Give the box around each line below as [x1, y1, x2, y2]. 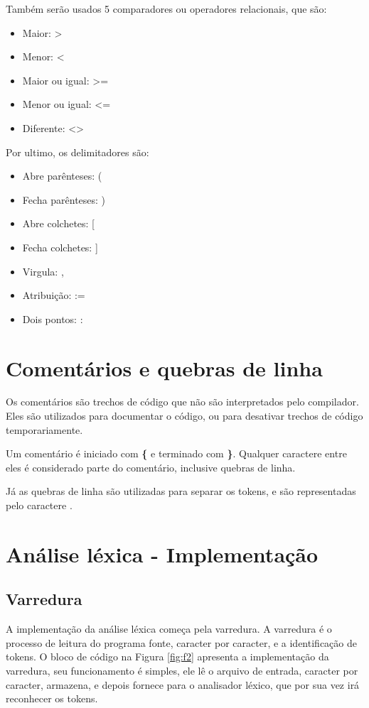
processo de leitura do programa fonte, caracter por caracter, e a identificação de [6, 635, 357, 650]
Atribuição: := [22, 288, 85, 303]
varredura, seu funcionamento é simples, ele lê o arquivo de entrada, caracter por [6, 663, 358, 677]
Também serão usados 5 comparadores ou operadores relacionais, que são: [6, 1, 327, 16]
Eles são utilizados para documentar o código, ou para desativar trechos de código [6, 408, 363, 423]
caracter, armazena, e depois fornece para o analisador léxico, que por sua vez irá [6, 677, 360, 692]
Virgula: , [22, 263, 64, 278]
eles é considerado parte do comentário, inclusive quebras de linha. [6, 459, 296, 474]
